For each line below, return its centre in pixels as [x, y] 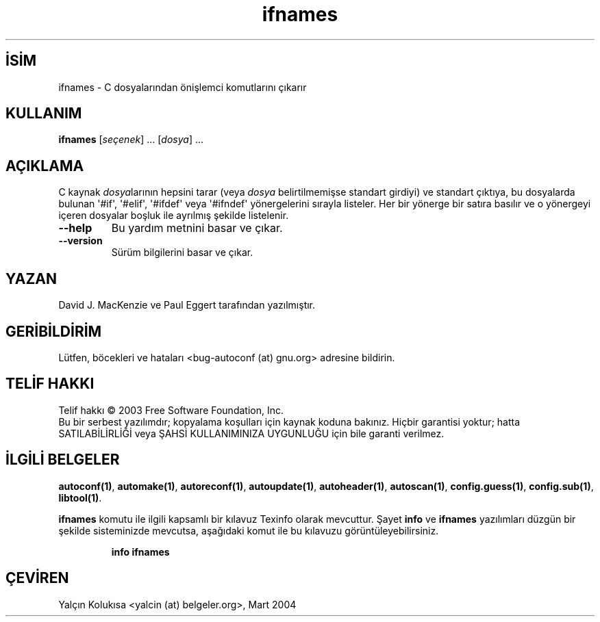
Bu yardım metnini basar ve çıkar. [197, 228]
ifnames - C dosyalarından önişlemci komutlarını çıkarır [183, 87]
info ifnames [140, 552]
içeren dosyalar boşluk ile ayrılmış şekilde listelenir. [174, 216]
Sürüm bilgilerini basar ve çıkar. [182, 252]
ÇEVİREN [37, 578]
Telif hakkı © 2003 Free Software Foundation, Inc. [171, 410]
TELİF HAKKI [50, 384]
